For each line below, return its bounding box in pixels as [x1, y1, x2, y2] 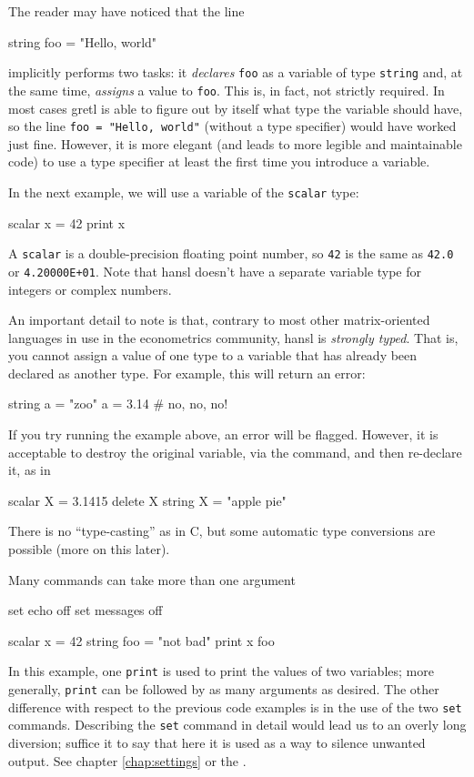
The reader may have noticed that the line [8, 2, 245, 20]
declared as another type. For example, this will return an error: [8, 363, 366, 382]
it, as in [8, 460, 51, 479]
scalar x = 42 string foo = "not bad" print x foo [8, 631, 275, 650]
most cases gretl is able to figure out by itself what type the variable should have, [8, 98, 463, 117]
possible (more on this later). [8, 540, 170, 559]
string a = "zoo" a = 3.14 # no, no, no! [8, 394, 228, 413]
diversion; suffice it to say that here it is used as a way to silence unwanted [8, 733, 426, 752]
